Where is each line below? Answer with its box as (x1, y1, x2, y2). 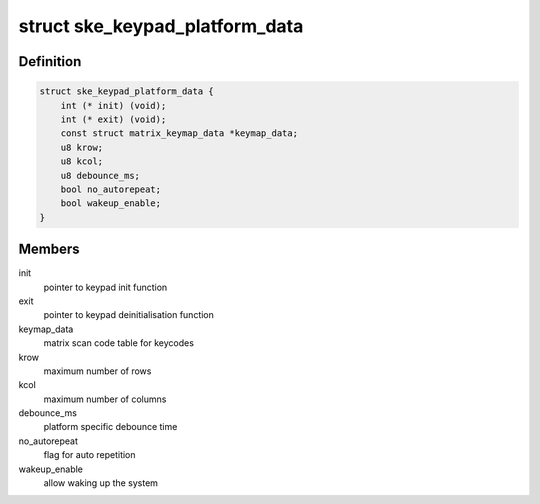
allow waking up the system (43, 477, 159, 489)
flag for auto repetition (43, 449, 136, 461)
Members (18, 241, 80, 258)
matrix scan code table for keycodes (43, 337, 195, 349)
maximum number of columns (43, 393, 167, 405)
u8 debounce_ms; (60, 170, 140, 181)
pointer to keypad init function (43, 281, 168, 293)
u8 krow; (60, 141, 104, 153)
